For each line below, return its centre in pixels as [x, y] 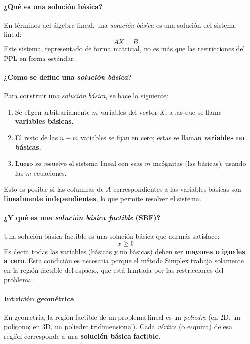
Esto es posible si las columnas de [54, 189]
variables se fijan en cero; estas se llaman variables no [162, 137]
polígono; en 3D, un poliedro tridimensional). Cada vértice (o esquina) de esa [118, 326]
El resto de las [37, 137]
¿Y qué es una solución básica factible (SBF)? [82, 217]
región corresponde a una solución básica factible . [82, 336]
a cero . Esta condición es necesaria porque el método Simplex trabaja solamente [124, 261]
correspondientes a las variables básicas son [177, 189]
